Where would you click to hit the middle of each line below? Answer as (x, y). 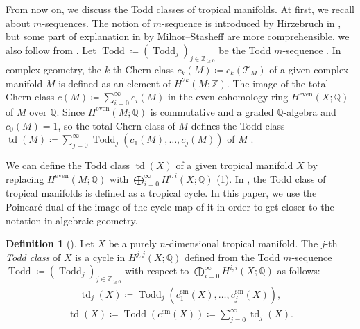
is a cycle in (100, 257)
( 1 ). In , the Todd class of (271, 178)
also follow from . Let (51, 50)
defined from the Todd (232, 257)
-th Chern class (142, 69)
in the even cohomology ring (228, 97)
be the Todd (245, 50)
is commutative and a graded (212, 111)
